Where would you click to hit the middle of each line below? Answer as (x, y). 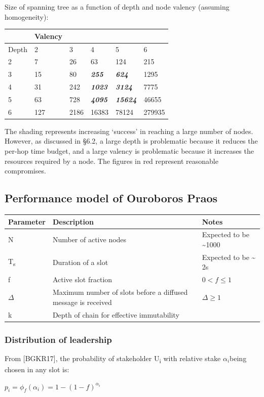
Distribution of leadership (58, 339)
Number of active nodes (89, 239)
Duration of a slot (80, 262)
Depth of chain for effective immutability (116, 314)
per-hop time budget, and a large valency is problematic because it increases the (129, 151)
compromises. (25, 171)
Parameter (27, 221)
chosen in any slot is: (37, 369)
